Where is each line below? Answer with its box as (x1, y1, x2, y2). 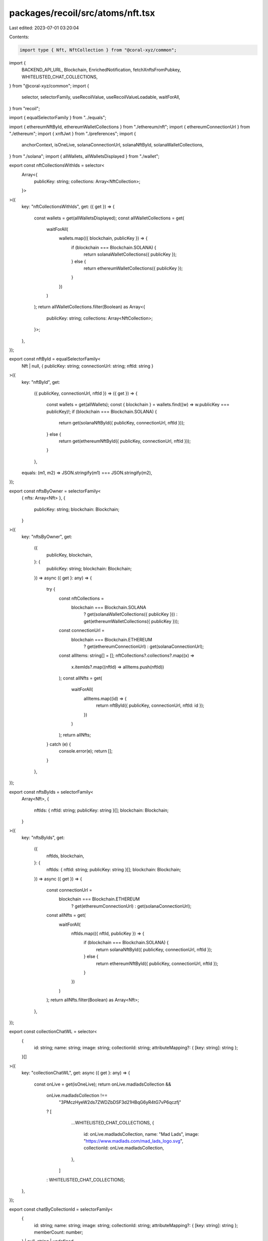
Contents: (9, 34, 29, 40)
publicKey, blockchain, (46, 552, 93, 558)
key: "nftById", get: (21, 379, 61, 385)
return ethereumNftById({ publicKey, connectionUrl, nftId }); (96, 961, 218, 966)
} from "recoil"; (9, 105, 40, 111)
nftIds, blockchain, (46, 853, 84, 859)
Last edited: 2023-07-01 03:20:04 (9, 25, 79, 31)
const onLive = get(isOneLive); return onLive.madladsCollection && (34, 1081, 171, 1087)
